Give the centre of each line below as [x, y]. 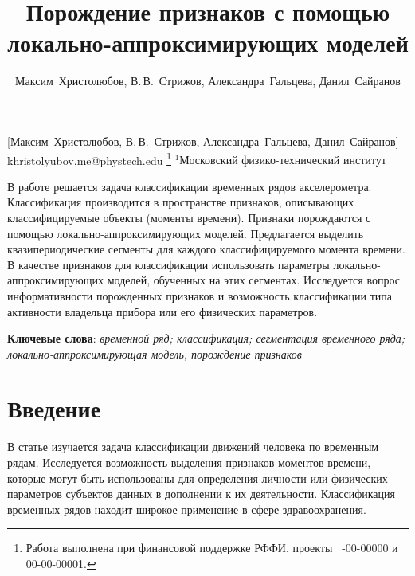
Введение [54, 408]
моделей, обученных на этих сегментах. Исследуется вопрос [253, 280]
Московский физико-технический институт [283, 160]
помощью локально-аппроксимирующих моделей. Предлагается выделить [186, 233]
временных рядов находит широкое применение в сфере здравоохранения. [187, 509]
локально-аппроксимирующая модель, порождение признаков [155, 353]
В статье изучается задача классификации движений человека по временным [193, 447]
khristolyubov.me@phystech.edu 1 [89, 159]
